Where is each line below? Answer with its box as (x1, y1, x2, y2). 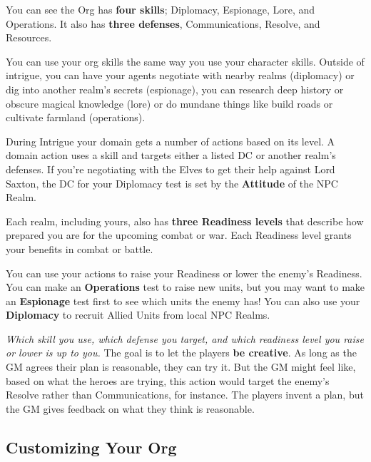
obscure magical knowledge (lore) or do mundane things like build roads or (6, 96, 333, 111)
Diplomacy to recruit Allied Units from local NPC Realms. (6, 307, 270, 322)
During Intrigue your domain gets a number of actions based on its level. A (6, 133, 335, 148)
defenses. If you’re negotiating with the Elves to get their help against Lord (6, 161, 335, 176)
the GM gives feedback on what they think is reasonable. (6, 401, 255, 416)
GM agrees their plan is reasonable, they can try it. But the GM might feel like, (6, 359, 356, 374)
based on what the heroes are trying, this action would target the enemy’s (6, 373, 330, 388)
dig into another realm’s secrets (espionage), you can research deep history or (6, 81, 344, 96)
